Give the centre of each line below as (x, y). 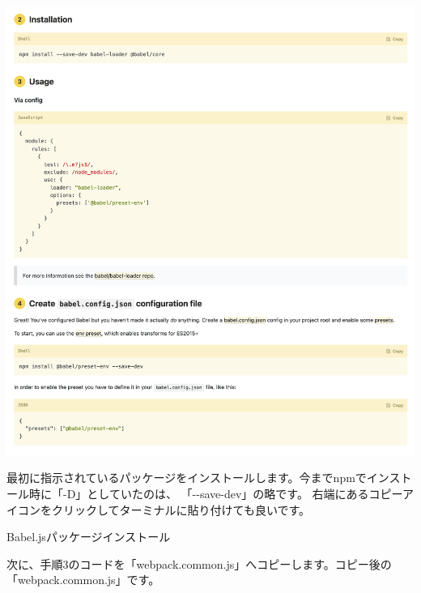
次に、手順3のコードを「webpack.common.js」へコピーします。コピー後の (199, 563)
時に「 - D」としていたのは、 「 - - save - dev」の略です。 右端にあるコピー (216, 493)
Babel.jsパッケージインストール (89, 537)
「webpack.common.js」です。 (83, 580)
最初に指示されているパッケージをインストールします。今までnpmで (187, 478)
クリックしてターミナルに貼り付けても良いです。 (181, 509)
